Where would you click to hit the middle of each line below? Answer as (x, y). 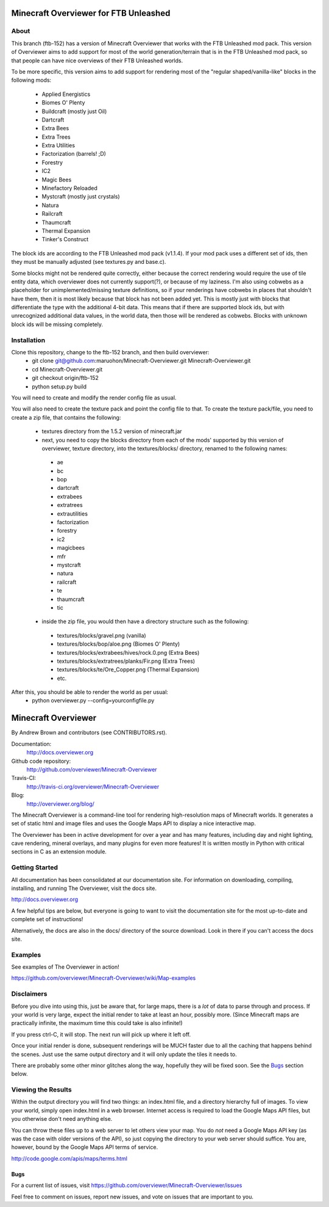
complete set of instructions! (47, 919)
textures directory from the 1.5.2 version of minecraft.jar (112, 431)
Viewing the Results (42, 1090)
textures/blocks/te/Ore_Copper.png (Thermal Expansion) (128, 669)
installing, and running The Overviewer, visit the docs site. (84, 888)
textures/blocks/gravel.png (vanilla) (101, 635)
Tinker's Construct (65, 239)
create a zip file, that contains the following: (66, 417)
